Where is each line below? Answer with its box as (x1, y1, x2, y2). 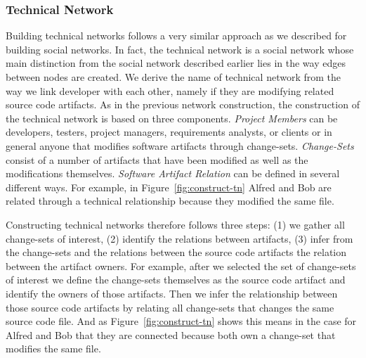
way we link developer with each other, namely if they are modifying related (6, 83, 334, 98)
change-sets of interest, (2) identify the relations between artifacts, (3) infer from (6, 231, 353, 245)
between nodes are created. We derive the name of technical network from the (6, 70, 341, 84)
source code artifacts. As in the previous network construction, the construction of (6, 97, 360, 112)
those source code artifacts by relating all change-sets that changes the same (6, 300, 334, 314)
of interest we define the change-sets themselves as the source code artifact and (6, 272, 346, 287)
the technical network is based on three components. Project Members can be (6, 110, 338, 125)
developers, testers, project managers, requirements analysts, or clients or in (6, 124, 332, 139)
